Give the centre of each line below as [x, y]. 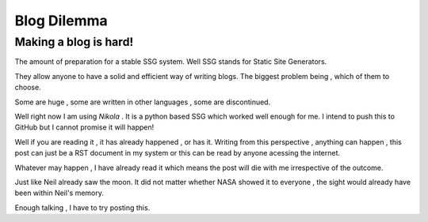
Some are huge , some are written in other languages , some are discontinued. [143, 102]
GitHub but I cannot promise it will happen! [84, 127]
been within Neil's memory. [59, 193]
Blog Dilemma [61, 21]
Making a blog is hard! [74, 42]
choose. [28, 88]
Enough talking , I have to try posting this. [82, 207]
